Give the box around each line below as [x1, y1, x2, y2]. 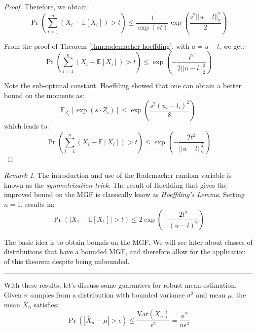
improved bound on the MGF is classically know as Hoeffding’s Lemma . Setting [4, 189, 245, 199]
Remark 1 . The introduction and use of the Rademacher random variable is [4, 170, 232, 180]
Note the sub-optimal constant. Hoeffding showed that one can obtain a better [4, 80, 241, 91]
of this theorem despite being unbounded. [4, 256, 130, 266]
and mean [196, 289, 226, 299]
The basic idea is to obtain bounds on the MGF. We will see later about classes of [4, 236, 253, 247]
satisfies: [34, 299, 59, 309]
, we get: [219, 41, 245, 51]
